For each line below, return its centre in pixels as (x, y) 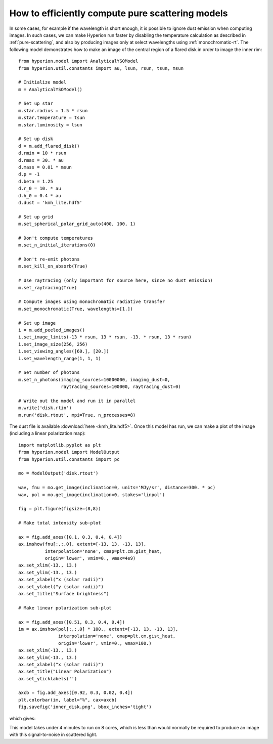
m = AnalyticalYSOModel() (51, 89)
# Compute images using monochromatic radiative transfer (92, 302)
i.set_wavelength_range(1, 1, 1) (60, 358)
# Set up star (36, 103)
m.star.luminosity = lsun (51, 125)
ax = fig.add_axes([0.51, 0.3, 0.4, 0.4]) (72, 622)
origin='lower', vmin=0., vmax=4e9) (90, 558)
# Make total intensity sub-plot (60, 523)
